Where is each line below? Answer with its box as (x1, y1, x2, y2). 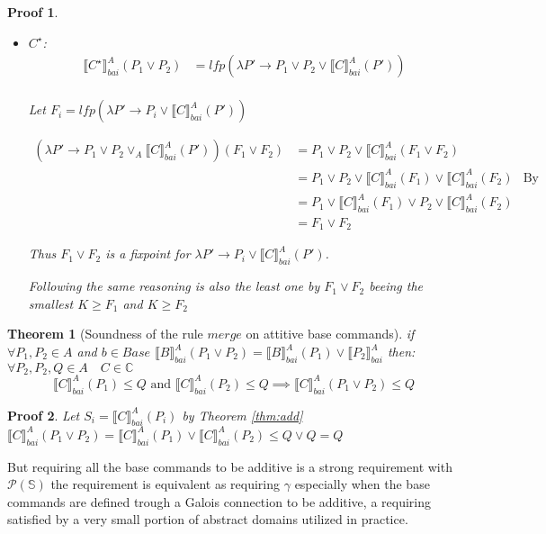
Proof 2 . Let (7, 405, 80, 424)
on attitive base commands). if (246, 324, 415, 343)
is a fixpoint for (105, 244, 191, 263)
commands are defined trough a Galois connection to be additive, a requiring (7, 492, 431, 511)
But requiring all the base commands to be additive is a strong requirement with (7, 457, 452, 475)
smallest (28, 294, 74, 312)
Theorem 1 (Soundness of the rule (7, 324, 203, 343)
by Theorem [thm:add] (182, 405, 303, 424)
